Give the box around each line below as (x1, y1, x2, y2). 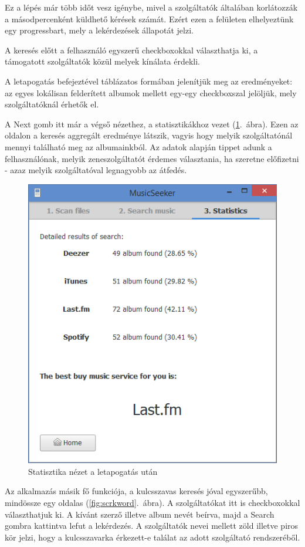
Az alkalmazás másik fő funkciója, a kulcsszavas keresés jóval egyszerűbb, (5, 485, 268, 497)
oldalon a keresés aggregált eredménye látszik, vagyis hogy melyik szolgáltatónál (5, 129, 293, 141)
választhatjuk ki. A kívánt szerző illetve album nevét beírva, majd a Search (5, 508, 274, 520)
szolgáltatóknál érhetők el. (5, 98, 99, 110)
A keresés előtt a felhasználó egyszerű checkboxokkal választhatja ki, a (5, 43, 258, 56)
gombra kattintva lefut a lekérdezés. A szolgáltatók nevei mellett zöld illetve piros (5, 519, 299, 532)
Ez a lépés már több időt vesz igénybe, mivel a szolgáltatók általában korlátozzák (5, 1, 298, 13)
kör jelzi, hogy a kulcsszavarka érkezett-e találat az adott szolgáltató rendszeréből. (5, 531, 300, 543)
